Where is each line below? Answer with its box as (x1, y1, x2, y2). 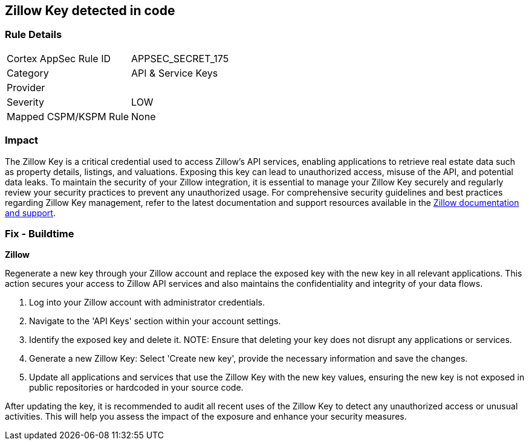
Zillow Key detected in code (5, 3, 175, 18)
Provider (7, 81, 45, 94)
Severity (7, 95, 44, 108)
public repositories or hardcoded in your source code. (29, 382, 244, 393)
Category (7, 66, 49, 79)
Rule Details (5, 28, 62, 41)
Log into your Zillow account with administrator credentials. (29, 297, 265, 308)
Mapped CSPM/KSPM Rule (7, 110, 129, 123)
